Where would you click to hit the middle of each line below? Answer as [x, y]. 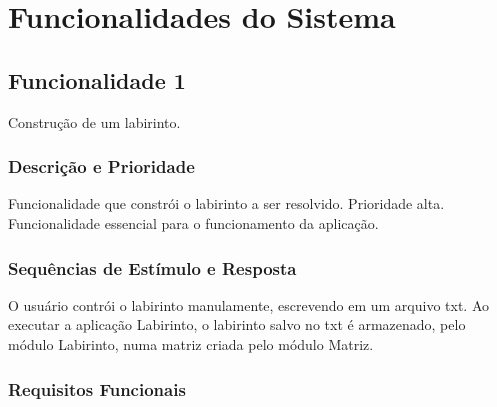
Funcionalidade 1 [97, 79]
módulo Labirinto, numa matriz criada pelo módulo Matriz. [191, 343]
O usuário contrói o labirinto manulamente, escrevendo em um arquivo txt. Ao [249, 304]
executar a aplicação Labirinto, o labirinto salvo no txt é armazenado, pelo [237, 324]
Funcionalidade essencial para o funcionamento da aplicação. [193, 222]
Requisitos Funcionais [97, 388]
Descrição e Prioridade [101, 166]
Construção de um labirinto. [94, 121]
